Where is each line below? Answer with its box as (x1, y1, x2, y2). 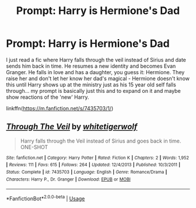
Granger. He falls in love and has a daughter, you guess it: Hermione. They (6, 68, 185, 75)
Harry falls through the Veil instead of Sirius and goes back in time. (20, 137, 181, 144)
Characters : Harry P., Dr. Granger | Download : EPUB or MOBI (6, 176, 131, 182)
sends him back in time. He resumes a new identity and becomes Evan (6, 63, 176, 70)
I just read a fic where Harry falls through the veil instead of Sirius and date (6, 56, 187, 63)
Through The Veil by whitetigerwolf (6, 122, 138, 132)
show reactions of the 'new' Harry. (6, 93, 89, 100)
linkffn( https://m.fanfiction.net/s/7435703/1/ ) (6, 105, 114, 112)
